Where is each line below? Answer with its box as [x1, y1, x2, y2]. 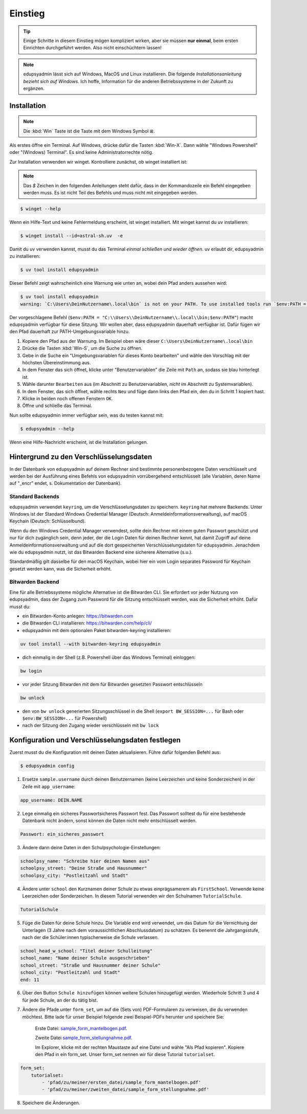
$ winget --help [20, 206, 61, 212]
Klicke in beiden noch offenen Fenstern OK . [22, 395, 113, 401]
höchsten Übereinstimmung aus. [22, 360, 91, 366]
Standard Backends [9, 493, 60, 500]
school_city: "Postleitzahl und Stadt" [20, 970, 120, 975]
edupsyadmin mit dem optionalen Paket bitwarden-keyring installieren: [22, 627, 171, 633]
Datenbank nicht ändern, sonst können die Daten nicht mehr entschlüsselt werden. [22, 817, 197, 824]
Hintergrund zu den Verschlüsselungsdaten [9, 452, 152, 461]
